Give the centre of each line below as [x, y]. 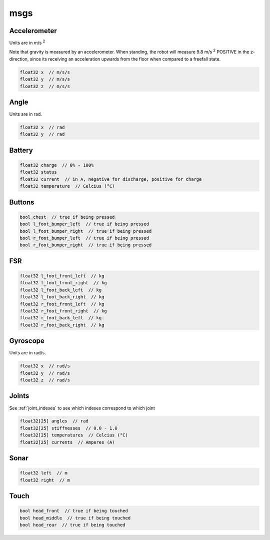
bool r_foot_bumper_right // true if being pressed [86, 245]
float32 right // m [45, 480]
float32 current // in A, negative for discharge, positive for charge [111, 179]
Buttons [22, 202]
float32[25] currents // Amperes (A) [67, 442]
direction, [19, 59]
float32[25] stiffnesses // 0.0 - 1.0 [68, 428]
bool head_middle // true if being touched [75, 518]
